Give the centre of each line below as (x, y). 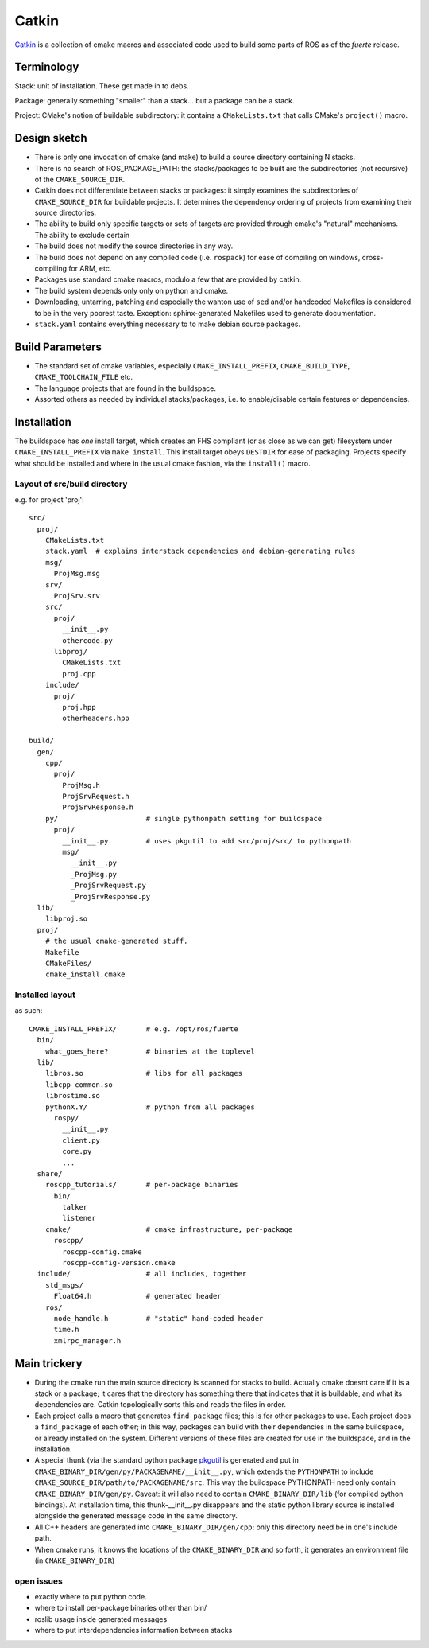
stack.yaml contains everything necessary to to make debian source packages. (168, 324)
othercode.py (87, 640)
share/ (50, 1173)
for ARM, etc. (90, 269)
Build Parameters (58, 347)
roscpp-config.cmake (102, 1252)
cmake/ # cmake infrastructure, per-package (169, 1229)
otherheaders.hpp (96, 719)
